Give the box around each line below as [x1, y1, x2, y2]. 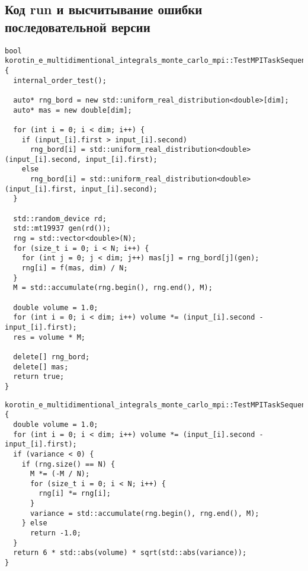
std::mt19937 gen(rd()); [13, 224, 111, 233]
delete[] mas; [13, 362, 69, 371]
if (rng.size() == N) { [21, 460, 115, 468]
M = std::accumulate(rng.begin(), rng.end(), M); [13, 283, 213, 292]
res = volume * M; [13, 333, 86, 342]
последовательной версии [5, 17, 150, 36]
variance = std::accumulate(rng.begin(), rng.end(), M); [30, 509, 259, 518]
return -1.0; [30, 529, 81, 538]
